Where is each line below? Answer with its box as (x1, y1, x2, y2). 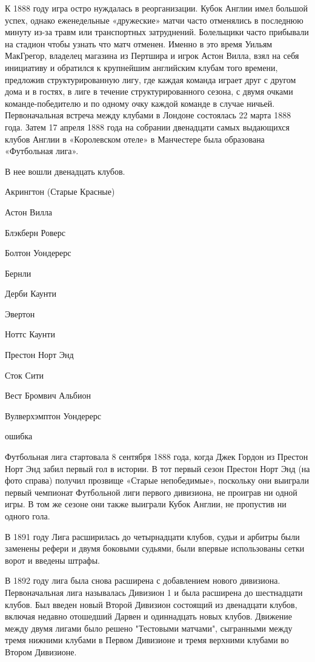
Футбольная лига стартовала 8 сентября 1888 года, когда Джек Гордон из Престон (5, 450, 308, 463)
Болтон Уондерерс (5, 246, 71, 259)
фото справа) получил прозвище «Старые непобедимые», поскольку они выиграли (5, 474, 309, 487)
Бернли (5, 266, 31, 279)
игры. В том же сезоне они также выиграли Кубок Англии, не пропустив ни (5, 498, 287, 510)
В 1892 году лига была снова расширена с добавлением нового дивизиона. (5, 574, 280, 587)
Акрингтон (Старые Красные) (5, 185, 115, 198)
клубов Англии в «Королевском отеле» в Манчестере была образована (5, 132, 265, 145)
